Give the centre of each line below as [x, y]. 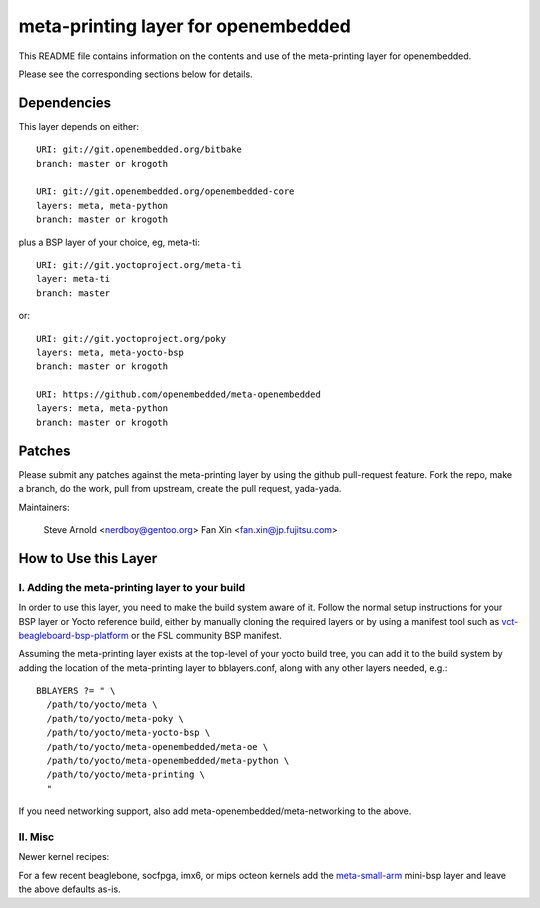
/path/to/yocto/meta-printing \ [125, 774]
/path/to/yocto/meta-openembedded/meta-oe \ [157, 746]
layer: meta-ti [73, 279]
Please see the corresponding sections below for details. [136, 74]
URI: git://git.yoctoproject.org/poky [131, 338]
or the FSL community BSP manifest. [206, 635]
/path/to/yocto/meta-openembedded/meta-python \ [168, 761]
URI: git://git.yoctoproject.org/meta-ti [139, 264]
